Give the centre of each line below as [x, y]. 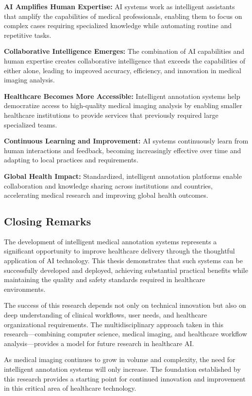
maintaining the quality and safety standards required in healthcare [105, 279]
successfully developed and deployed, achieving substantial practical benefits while [126, 270]
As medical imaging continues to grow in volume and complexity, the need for [120, 359]
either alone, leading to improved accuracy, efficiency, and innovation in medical [123, 70]
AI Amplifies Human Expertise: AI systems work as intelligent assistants [119, 6]
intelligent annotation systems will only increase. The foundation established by [122, 369]
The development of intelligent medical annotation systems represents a [110, 241]
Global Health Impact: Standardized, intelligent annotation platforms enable [123, 176]
